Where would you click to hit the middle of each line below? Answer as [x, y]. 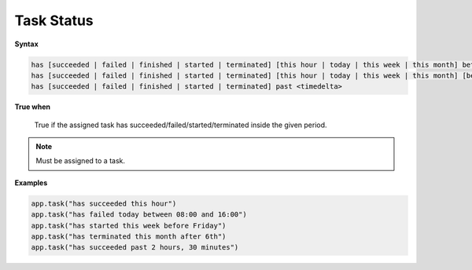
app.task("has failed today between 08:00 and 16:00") [139, 215]
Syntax [26, 44]
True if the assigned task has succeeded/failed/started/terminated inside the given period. [181, 125]
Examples [31, 182]
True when [33, 107]
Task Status [54, 20]
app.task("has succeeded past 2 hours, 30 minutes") [135, 248]
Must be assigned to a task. [81, 161]
